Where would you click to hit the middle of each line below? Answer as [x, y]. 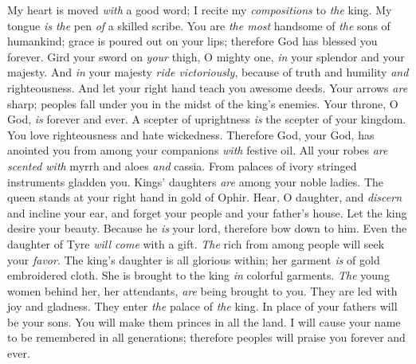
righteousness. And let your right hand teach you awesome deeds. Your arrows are [208, 87]
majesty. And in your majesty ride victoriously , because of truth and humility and [208, 72]
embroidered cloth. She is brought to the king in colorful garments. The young [198, 275]
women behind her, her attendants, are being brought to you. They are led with [202, 290]
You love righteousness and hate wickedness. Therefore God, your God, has [191, 134]
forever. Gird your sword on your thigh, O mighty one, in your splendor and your [206, 56]
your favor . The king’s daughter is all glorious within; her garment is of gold [194, 259]
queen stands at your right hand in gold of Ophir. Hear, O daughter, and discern [205, 197]
